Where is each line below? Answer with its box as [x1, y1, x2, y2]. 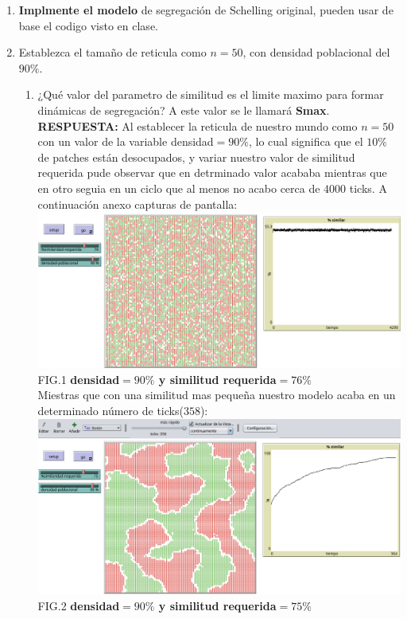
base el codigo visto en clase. [18, 17, 158, 33]
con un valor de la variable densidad [37, 133, 214, 150]
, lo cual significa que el [248, 133, 363, 150]
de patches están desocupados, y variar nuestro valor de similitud [37, 148, 355, 165]
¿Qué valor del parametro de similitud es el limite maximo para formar [37, 86, 384, 103]
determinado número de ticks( [37, 402, 184, 419]
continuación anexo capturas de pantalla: [37, 195, 238, 212]
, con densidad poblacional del [242, 44, 390, 61]
